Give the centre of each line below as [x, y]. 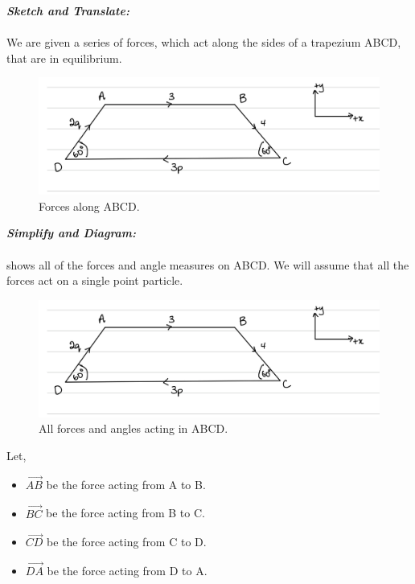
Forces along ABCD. [89, 206]
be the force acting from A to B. [126, 484]
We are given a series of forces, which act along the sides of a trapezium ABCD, [204, 42]
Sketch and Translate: [68, 10]
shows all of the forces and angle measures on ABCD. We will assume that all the [208, 264]
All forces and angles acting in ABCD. [134, 428]
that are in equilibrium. [64, 58]
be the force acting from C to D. [127, 542]
